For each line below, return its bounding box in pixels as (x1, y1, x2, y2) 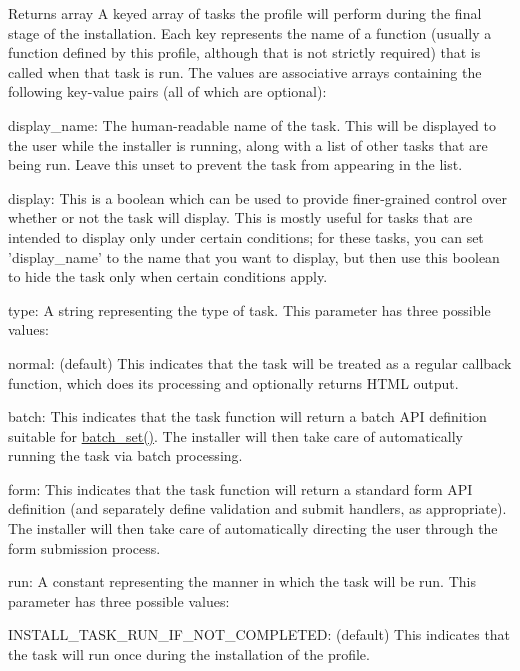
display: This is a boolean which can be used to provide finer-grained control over (8, 187, 508, 208)
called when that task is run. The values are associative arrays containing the (8, 61, 482, 82)
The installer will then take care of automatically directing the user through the (8, 518, 498, 539)
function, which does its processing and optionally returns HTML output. (8, 372, 459, 393)
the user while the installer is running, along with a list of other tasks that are (8, 134, 488, 155)
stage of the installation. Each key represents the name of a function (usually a (8, 22, 492, 43)
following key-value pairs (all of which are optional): (8, 81, 327, 102)
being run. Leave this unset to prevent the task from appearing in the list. (8, 154, 463, 175)
